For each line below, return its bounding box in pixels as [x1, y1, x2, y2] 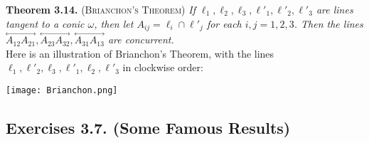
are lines [316, 2, 353, 16]
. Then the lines [294, 16, 363, 31]
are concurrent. [107, 32, 174, 47]
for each [206, 16, 242, 31]
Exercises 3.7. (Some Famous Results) [6, 117, 291, 139]
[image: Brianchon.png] [6, 85, 118, 96]
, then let [94, 16, 134, 31]
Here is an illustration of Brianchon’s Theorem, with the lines [6, 46, 274, 60]
